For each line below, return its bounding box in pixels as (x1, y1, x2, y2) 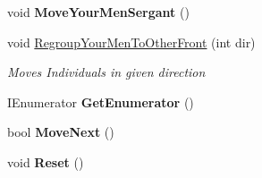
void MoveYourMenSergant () (7, 3, 190, 21)
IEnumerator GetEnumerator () (7, 92, 194, 111)
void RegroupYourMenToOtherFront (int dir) (7, 32, 256, 51)
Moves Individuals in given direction (7, 63, 206, 81)
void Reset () (7, 152, 84, 171)
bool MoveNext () (7, 123, 114, 141)
